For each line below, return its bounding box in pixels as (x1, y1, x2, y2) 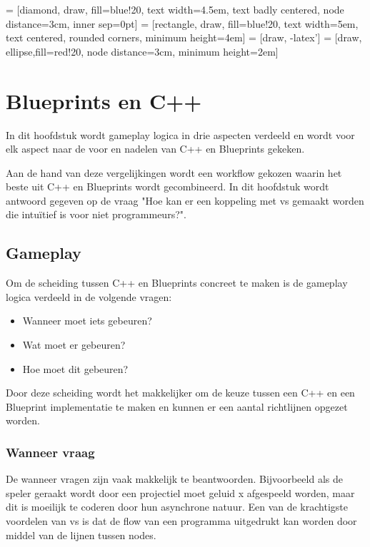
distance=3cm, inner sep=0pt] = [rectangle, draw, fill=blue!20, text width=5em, (6, 16, 359, 31)
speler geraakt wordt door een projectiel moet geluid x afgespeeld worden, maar (6, 485, 355, 500)
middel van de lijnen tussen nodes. (6, 527, 156, 542)
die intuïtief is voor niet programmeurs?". (6, 207, 186, 222)
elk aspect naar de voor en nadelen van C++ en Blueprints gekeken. (6, 141, 305, 156)
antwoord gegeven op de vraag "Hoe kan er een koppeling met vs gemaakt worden (6, 193, 364, 208)
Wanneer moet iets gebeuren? (22, 313, 152, 328)
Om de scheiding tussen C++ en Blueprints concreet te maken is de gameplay (6, 275, 348, 290)
